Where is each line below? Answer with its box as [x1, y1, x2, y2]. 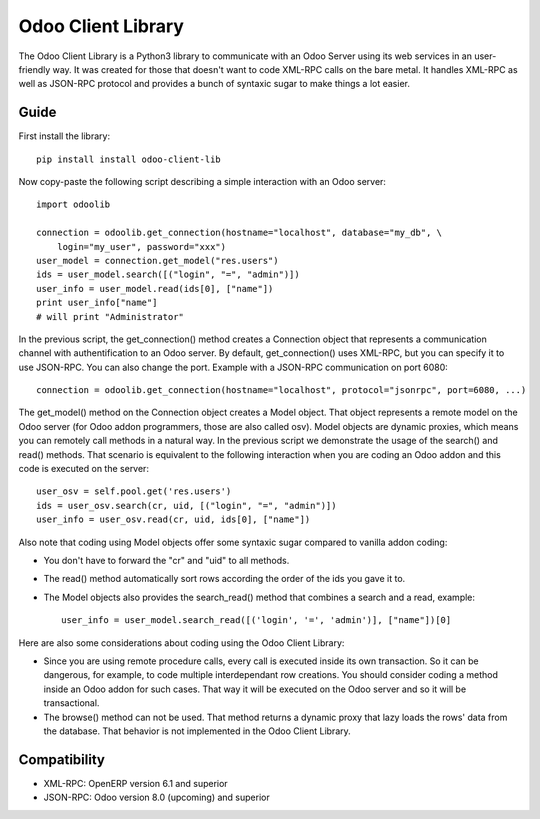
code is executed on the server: [18, 463, 150, 475]
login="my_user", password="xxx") [56, 241, 227, 252]
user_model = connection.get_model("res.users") [36, 255, 279, 266]
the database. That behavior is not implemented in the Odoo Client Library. [43, 725, 352, 737]
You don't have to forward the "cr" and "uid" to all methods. [43, 555, 290, 566]
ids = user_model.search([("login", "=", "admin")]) [36, 269, 300, 280]
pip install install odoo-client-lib [36, 153, 222, 165]
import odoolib [36, 199, 111, 210]
